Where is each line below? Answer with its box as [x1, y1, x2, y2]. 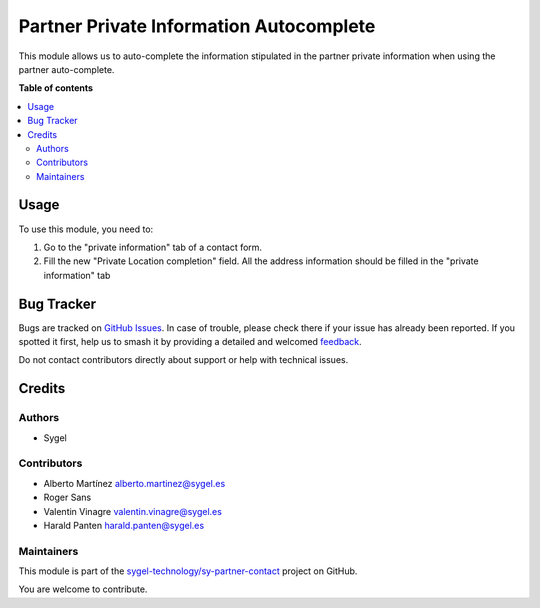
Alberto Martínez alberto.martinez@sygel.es [43, 477, 226, 489]
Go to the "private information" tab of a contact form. [43, 241, 263, 253]
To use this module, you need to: [18, 223, 154, 235]
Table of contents [18, 82, 94, 94]
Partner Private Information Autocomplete [18, 15, 376, 37]
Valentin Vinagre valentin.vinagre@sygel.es [43, 505, 222, 517]
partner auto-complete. [18, 63, 115, 75]
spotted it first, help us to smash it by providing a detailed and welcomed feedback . [18, 336, 362, 348]
